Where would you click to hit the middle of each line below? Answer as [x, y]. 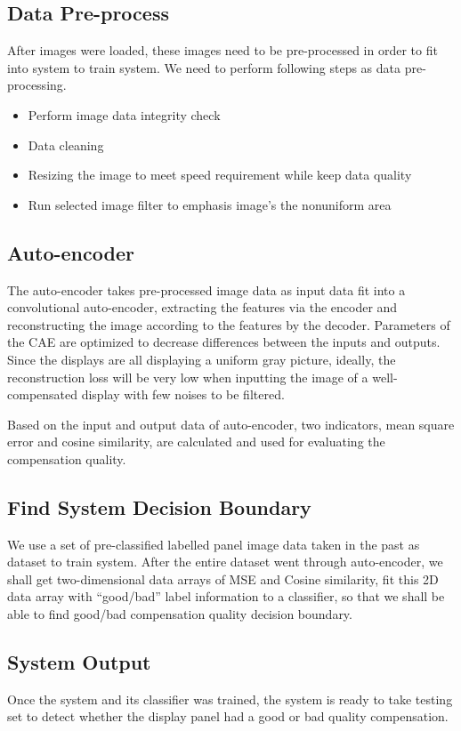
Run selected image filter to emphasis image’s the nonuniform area [210, 204]
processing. [37, 85]
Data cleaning [66, 145]
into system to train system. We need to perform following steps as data [204, 67]
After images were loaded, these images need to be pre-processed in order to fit [222, 50]
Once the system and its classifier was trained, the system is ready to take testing [230, 699]
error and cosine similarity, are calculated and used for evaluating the [196, 442]
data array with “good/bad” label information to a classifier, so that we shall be [226, 596]
